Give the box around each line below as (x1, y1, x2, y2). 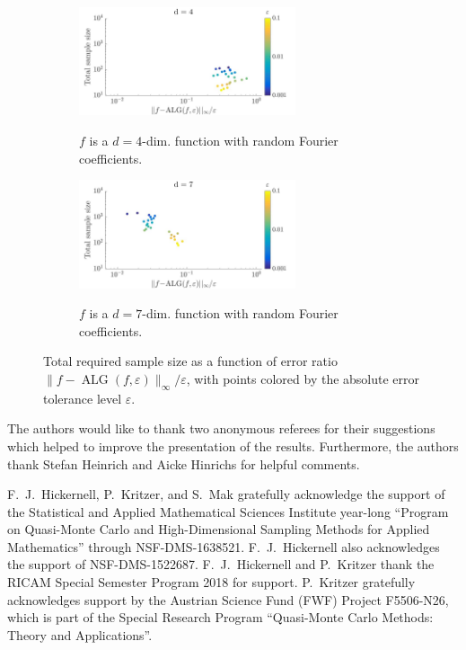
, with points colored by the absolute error (186, 369, 420, 387)
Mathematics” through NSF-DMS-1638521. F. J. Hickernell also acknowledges (7, 537, 440, 556)
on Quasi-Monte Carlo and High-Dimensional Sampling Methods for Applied (7, 520, 430, 539)
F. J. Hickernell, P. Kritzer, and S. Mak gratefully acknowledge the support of (7, 485, 445, 503)
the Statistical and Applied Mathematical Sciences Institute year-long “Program (7, 502, 449, 521)
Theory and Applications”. (7, 625, 153, 644)
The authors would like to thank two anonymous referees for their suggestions (7, 419, 435, 438)
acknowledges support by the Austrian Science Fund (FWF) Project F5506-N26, (7, 590, 449, 609)
